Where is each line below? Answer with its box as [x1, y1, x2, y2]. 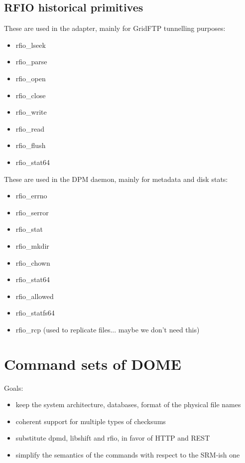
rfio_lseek [15, 39, 46, 50]
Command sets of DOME [4, 353, 181, 374]
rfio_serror [15, 207, 49, 217]
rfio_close [15, 90, 46, 100]
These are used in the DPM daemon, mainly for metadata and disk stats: [4, 173, 228, 184]
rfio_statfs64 [15, 308, 55, 318]
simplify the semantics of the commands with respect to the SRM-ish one [15, 449, 240, 460]
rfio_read [15, 123, 45, 134]
